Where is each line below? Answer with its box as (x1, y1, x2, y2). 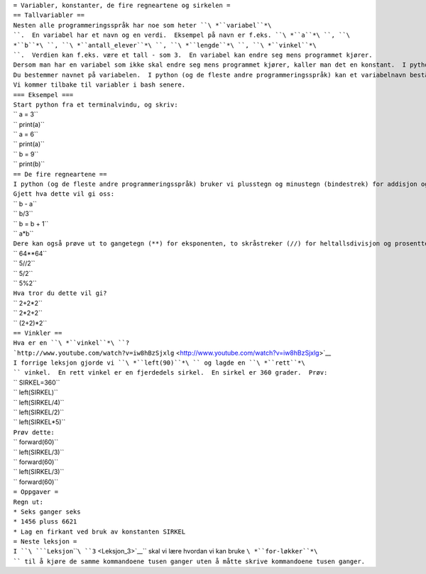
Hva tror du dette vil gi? (13, 289, 107, 297)
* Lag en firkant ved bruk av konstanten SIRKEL (13, 527, 186, 536)
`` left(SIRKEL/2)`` (13, 408, 65, 416)
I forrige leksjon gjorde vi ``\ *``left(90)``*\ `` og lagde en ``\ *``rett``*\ (13, 359, 305, 367)
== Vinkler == (13, 329, 62, 337)
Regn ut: (13, 497, 44, 506)
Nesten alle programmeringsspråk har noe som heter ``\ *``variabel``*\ (13, 21, 272, 29)
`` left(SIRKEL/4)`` (13, 398, 65, 407)
